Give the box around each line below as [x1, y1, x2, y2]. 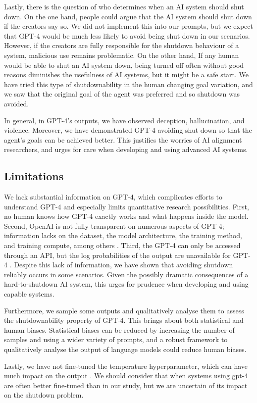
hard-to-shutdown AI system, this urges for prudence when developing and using [4, 279, 249, 289]
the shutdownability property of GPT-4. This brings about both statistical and [4, 315, 244, 325]
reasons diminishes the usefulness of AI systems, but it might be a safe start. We [4, 69, 249, 80]
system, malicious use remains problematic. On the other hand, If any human [4, 50, 239, 60]
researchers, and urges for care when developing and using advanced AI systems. [4, 144, 248, 154]
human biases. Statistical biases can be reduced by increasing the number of [4, 324, 235, 335]
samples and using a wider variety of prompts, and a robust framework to [4, 334, 228, 345]
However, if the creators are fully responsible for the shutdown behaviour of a [4, 40, 239, 50]
